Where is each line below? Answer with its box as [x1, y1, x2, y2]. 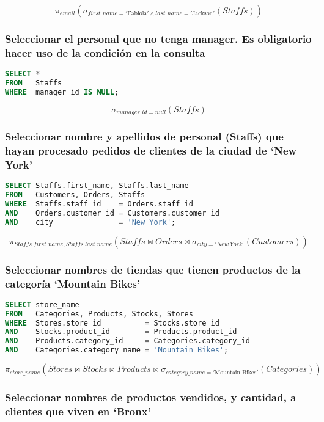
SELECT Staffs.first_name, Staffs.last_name [5, 181, 189, 191]
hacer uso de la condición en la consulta [5, 45, 205, 60]
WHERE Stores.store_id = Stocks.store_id [5, 318, 219, 327]
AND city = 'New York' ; [5, 217, 176, 227]
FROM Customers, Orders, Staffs [5, 191, 145, 200]
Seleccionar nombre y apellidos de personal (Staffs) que [5, 129, 284, 144]
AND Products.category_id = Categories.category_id [5, 337, 250, 346]
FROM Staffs [5, 79, 62, 88]
